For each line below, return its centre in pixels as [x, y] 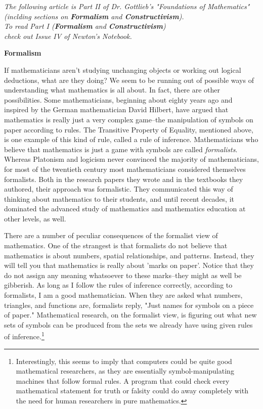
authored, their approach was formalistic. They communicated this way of [119, 189]
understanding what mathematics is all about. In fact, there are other [112, 90]
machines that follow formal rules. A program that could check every [123, 380]
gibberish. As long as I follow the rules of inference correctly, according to [118, 285]
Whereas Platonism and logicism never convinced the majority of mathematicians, [131, 159]
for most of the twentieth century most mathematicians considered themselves [125, 169]
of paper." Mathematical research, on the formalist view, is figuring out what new [130, 315]
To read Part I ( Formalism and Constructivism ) [85, 26]
